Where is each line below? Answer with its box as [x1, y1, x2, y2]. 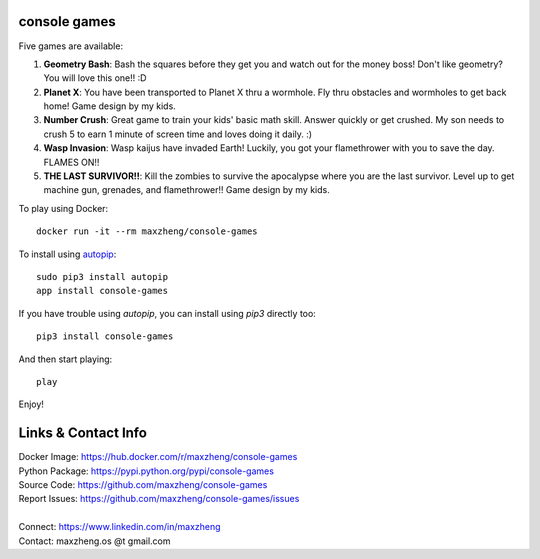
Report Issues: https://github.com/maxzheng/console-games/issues [18, 493, 300, 505]
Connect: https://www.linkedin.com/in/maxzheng [18, 521, 221, 533]
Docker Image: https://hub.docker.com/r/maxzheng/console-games [18, 451, 298, 463]
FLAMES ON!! [43, 156, 100, 168]
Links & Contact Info [18, 425, 147, 442]
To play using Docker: [18, 202, 109, 214]
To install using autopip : [18, 248, 117, 260]
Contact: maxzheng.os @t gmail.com [18, 535, 171, 547]
